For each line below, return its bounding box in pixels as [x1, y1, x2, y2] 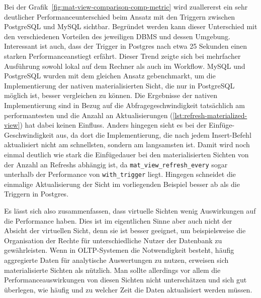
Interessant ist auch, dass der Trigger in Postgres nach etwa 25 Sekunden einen [4, 41, 247, 51]
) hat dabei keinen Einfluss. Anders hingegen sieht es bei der [20, 120, 207, 130]
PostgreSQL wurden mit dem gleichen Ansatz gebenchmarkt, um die [4, 70, 216, 81]
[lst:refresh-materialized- [172, 110, 247, 120]
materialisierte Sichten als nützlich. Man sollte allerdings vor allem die [4, 264, 221, 275]
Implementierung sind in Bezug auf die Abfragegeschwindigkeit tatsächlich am [4, 100, 245, 110]
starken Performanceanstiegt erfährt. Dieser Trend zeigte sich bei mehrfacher [4, 50, 241, 61]
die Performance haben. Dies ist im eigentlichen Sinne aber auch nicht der [4, 215, 232, 226]
